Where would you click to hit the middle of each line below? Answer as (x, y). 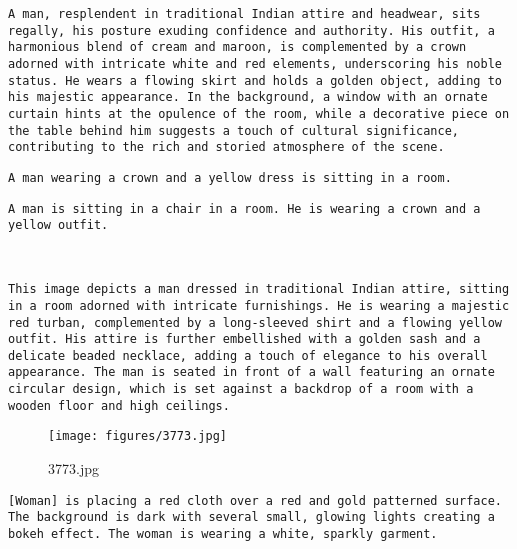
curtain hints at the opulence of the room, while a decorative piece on (259, 113)
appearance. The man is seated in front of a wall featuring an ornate (251, 372)
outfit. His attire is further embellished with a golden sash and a (244, 339)
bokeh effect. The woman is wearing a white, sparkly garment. (223, 534)
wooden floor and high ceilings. (119, 405)
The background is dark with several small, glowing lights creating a (251, 517)
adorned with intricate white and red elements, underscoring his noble (255, 63)
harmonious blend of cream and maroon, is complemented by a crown (237, 47)
